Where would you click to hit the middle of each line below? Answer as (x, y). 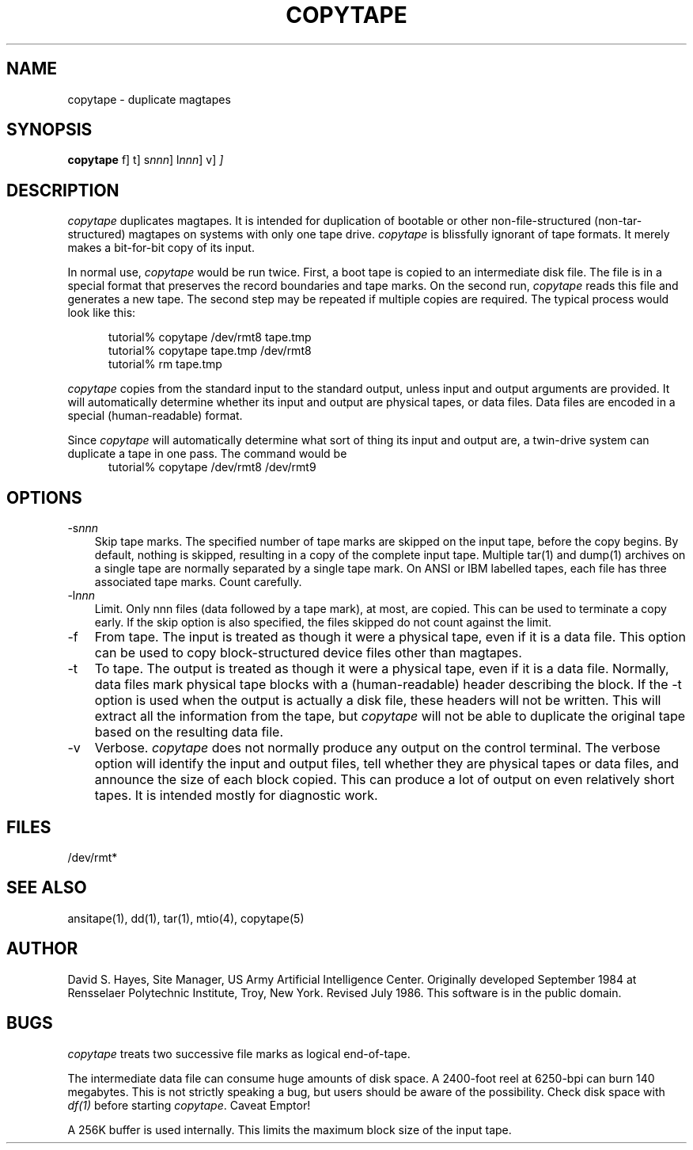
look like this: (102, 313)
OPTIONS (44, 497)
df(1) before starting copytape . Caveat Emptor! (189, 1105)
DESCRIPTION (63, 190)
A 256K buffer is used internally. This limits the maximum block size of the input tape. (290, 1129)
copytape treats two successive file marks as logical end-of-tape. (239, 1053)
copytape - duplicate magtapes (149, 99)
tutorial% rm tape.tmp (165, 364)
